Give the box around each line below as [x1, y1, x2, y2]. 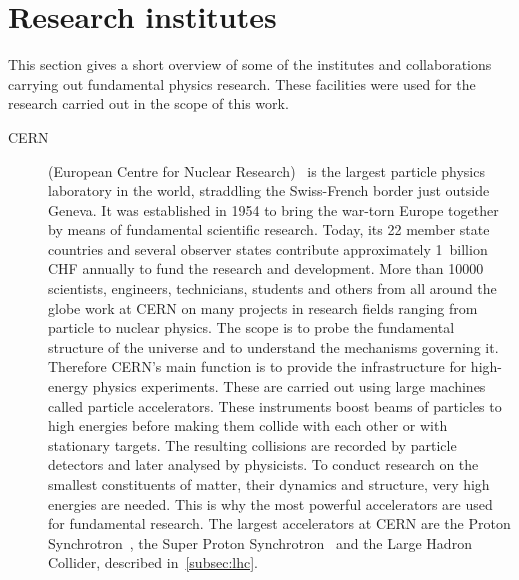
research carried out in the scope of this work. [8, 93, 289, 114]
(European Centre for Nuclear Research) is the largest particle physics [48, 160, 485, 181]
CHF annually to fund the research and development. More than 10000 [48, 258, 484, 279]
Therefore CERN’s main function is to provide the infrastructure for [48, 356, 467, 377]
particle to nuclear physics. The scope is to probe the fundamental [48, 317, 455, 338]
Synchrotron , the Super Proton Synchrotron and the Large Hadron [48, 532, 472, 553]
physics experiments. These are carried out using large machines [92, 376, 486, 397]
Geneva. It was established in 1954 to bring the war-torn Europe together [48, 199, 499, 220]
